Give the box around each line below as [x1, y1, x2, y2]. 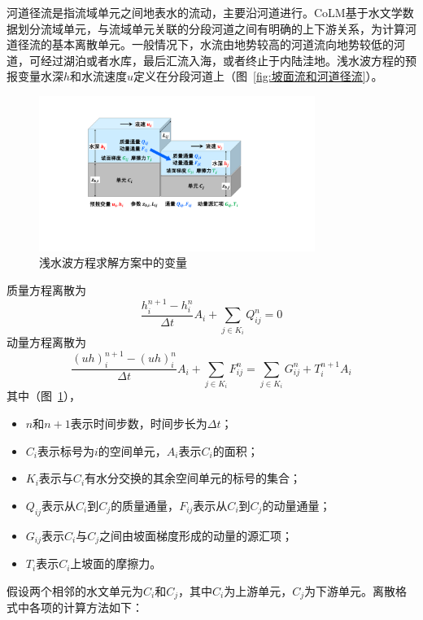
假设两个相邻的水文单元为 [7, 582, 143, 599]
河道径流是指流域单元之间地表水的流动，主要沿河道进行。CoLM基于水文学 [7, 4, 403, 20]
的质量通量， [111, 496, 180, 513]
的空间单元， [98, 442, 167, 459]
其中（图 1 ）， [7, 387, 81, 404]
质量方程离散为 [7, 281, 86, 298]
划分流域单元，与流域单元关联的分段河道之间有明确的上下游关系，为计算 [17, 20, 405, 37]
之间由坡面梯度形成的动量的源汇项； [99, 526, 294, 544]
